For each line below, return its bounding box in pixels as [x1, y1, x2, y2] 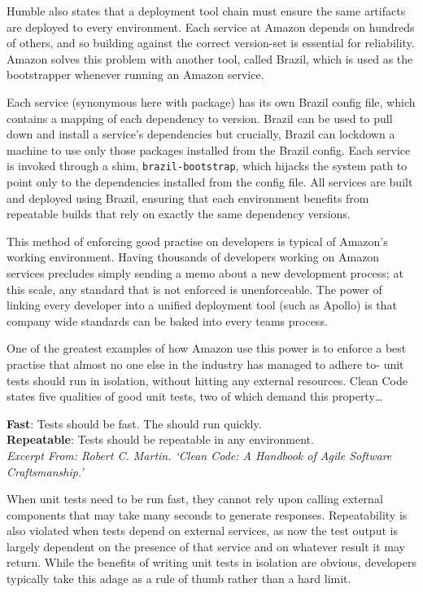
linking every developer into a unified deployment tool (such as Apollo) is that [7, 296, 397, 314]
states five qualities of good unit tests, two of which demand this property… [7, 388, 383, 405]
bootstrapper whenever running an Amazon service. [7, 66, 264, 83]
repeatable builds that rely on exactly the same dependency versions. [7, 205, 351, 222]
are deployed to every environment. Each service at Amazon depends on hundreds [7, 18, 415, 35]
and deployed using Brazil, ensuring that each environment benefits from [7, 189, 369, 206]
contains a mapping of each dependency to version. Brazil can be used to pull [7, 109, 393, 126]
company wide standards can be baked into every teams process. [7, 312, 328, 329]
